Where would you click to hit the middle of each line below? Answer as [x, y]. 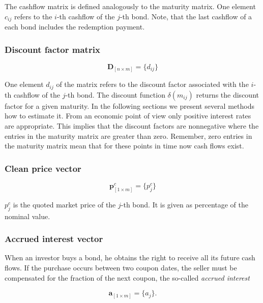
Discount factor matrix [52, 49]
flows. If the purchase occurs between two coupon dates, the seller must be [121, 268]
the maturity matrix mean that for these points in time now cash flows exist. [124, 146]
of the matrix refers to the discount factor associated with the [152, 84]
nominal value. [27, 216]
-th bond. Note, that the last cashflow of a [186, 16]
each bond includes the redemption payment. [75, 27]
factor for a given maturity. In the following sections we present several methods [129, 105]
